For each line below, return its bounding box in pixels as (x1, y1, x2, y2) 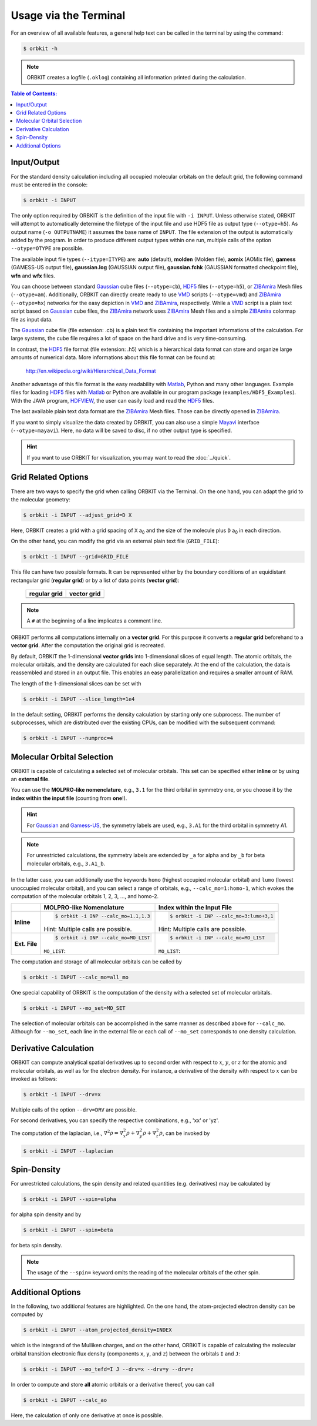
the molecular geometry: (11, 496, 70, 503)
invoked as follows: (11, 1075, 58, 1082)
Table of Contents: (11, 90, 58, 97)
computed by (11, 1311, 43, 1318)
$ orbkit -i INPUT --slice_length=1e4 (23, 695, 135, 702)
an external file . (11, 776, 50, 783)
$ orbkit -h (23, 45, 58, 52)
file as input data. (11, 316, 53, 323)
